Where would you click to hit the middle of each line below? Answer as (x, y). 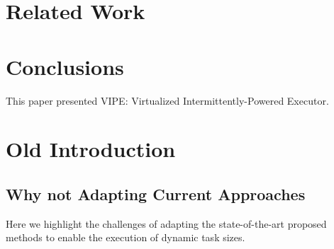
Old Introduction (91, 149)
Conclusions (65, 66)
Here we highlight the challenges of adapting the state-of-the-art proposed (166, 223)
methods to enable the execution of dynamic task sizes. (126, 237)
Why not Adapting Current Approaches (156, 193)
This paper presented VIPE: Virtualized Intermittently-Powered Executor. (167, 100)
